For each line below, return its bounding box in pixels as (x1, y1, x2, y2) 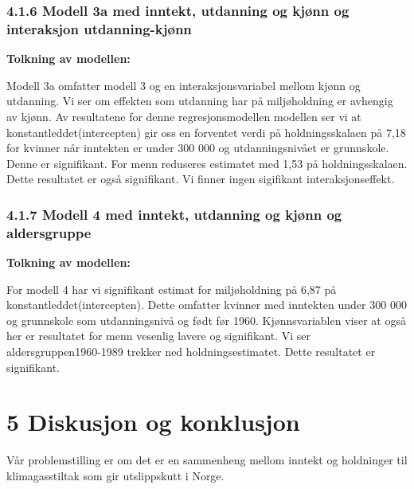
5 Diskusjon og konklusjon (6, 405, 300, 438)
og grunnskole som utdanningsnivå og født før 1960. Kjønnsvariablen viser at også (6, 311, 406, 328)
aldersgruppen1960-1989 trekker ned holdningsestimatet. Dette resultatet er (6, 343, 376, 359)
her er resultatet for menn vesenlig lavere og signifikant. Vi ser (6, 327, 311, 344)
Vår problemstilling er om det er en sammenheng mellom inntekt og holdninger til (6, 452, 408, 468)
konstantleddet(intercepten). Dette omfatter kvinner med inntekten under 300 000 (6, 296, 407, 313)
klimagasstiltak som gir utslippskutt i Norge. (6, 467, 225, 483)
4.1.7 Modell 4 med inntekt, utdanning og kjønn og (6, 204, 342, 224)
